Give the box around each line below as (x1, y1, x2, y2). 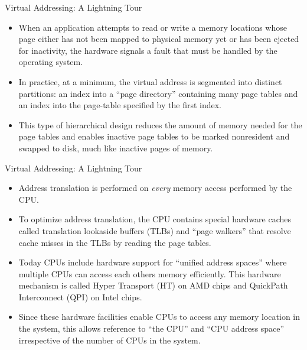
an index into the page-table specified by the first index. (18, 99, 222, 111)
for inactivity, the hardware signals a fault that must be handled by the (18, 44, 277, 56)
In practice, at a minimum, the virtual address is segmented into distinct (18, 75, 282, 87)
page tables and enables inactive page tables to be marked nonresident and (18, 130, 290, 142)
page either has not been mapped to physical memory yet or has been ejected (18, 33, 299, 45)
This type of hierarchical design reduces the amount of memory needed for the (18, 118, 302, 131)
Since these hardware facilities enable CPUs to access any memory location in (18, 310, 301, 323)
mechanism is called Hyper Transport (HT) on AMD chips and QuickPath (18, 279, 288, 291)
